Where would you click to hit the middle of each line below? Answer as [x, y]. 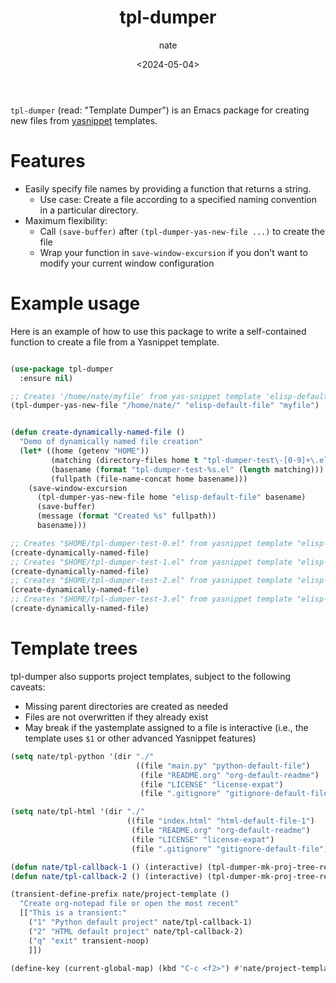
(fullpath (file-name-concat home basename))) [149, 479]
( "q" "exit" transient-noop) [89, 941]
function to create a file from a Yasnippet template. [115, 342]
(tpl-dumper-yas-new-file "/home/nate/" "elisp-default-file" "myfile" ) [165, 406]
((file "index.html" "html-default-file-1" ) [220, 821]
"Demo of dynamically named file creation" [111, 442]
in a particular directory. [89, 210]
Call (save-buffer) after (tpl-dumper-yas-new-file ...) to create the [182, 231]
